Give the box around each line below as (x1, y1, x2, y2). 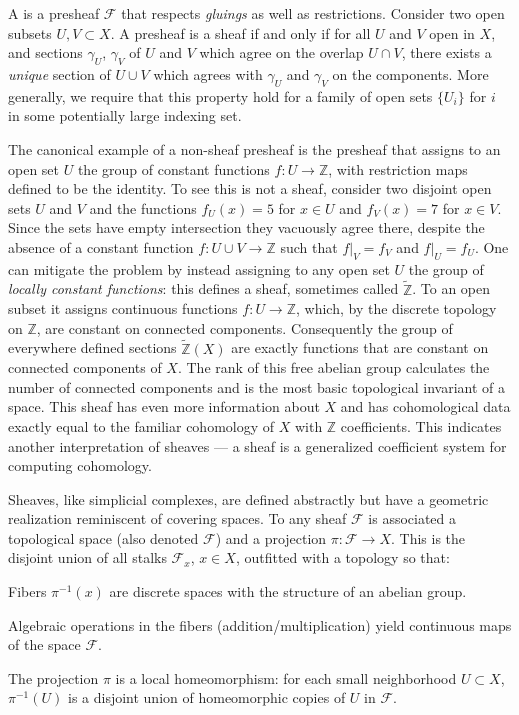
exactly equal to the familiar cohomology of (8, 415, 275, 436)
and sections (8, 42, 83, 63)
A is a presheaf (8, 3, 100, 23)
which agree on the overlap (199, 42, 364, 63)
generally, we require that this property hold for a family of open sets (8, 85, 433, 106)
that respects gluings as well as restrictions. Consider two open (121, 3, 505, 23)
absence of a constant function (8, 236, 194, 257)
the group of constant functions (77, 158, 270, 179)
